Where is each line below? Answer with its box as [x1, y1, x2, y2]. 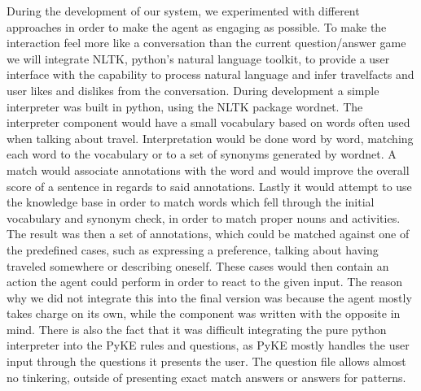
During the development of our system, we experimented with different [7, 2, 360, 19]
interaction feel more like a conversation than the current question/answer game [7, 34, 406, 51]
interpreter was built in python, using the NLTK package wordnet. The [7, 98, 363, 115]
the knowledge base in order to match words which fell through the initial [7, 193, 375, 211]
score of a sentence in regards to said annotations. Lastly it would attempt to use [7, 177, 412, 194]
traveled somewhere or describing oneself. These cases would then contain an [7, 257, 389, 274]
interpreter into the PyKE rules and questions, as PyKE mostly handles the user [7, 337, 410, 354]
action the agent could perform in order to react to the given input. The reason [7, 273, 403, 290]
